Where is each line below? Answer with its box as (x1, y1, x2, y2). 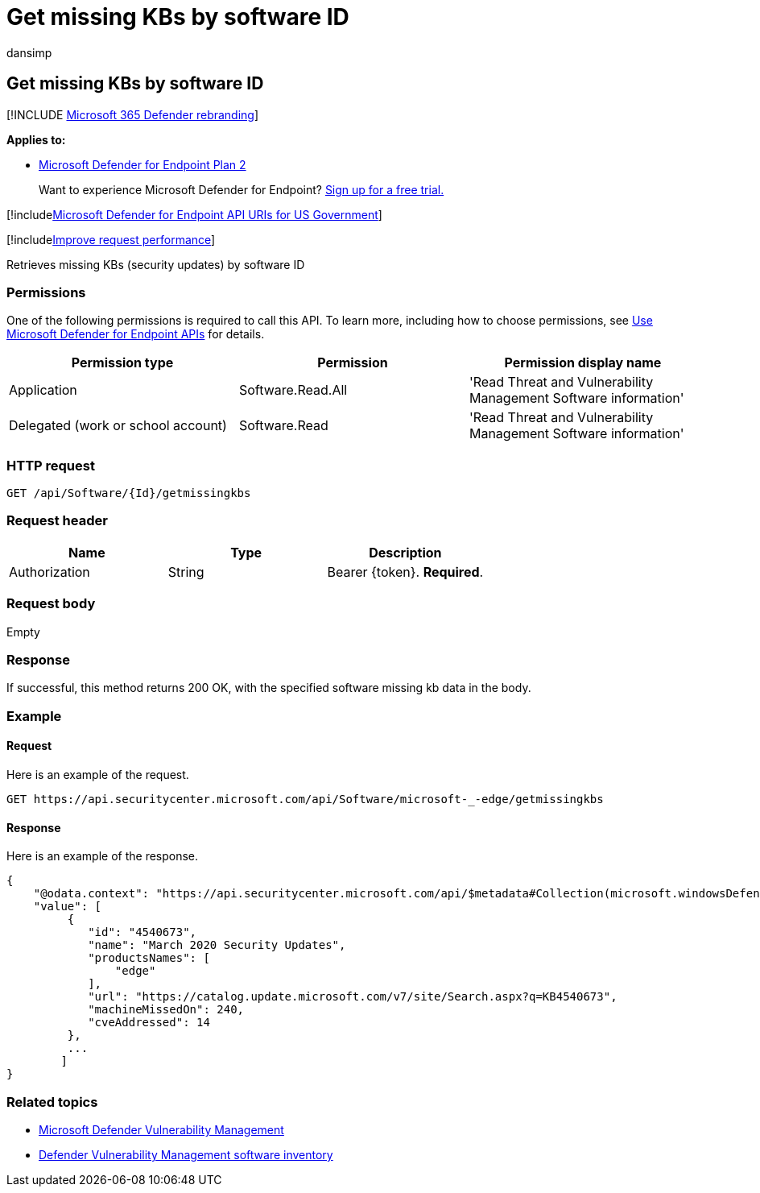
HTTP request (6, 457, 95, 474)
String (167, 563, 204, 580)
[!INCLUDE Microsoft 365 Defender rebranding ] (6, 107, 259, 122)
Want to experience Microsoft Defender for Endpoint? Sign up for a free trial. (39, 182, 444, 197)
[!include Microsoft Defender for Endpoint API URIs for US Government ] (6, 207, 382, 222)
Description (369, 544, 442, 561)
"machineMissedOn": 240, (88, 1003, 245, 1017)
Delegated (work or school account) (9, 417, 227, 434)
